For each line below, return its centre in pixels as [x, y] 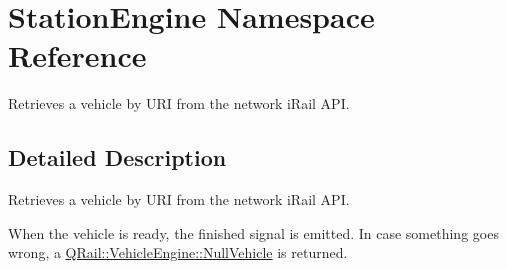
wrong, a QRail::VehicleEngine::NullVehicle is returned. [178, 252]
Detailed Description [117, 157]
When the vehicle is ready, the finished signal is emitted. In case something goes [253, 232]
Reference [77, 55]
